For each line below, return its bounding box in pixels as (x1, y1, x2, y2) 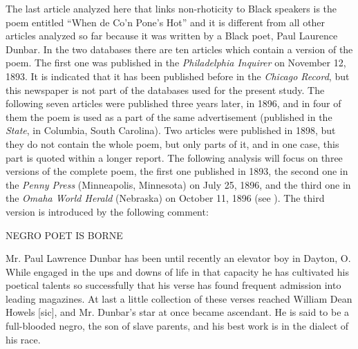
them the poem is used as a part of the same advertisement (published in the (6, 109, 332, 124)
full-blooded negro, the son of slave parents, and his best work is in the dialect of (6, 319, 349, 333)
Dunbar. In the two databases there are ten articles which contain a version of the (6, 41, 353, 56)
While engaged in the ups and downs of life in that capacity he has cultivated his (6, 264, 349, 279)
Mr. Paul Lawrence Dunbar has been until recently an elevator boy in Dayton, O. (6, 251, 351, 265)
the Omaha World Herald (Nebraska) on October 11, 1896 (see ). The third (6, 191, 325, 205)
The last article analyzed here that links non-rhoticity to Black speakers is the (6, 1, 337, 15)
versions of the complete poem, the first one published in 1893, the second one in (6, 164, 348, 178)
